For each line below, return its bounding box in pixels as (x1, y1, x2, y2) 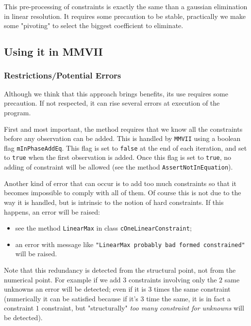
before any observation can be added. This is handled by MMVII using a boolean (4, 133, 241, 143)
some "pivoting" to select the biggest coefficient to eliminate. (4, 20, 184, 31)
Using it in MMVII (4, 44, 103, 59)
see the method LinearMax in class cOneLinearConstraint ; (15, 223, 192, 233)
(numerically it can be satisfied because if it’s (4, 293, 138, 303)
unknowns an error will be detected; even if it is (4, 284, 146, 294)
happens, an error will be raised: (4, 206, 100, 217)
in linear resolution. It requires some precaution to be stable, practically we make (4, 11, 246, 21)
